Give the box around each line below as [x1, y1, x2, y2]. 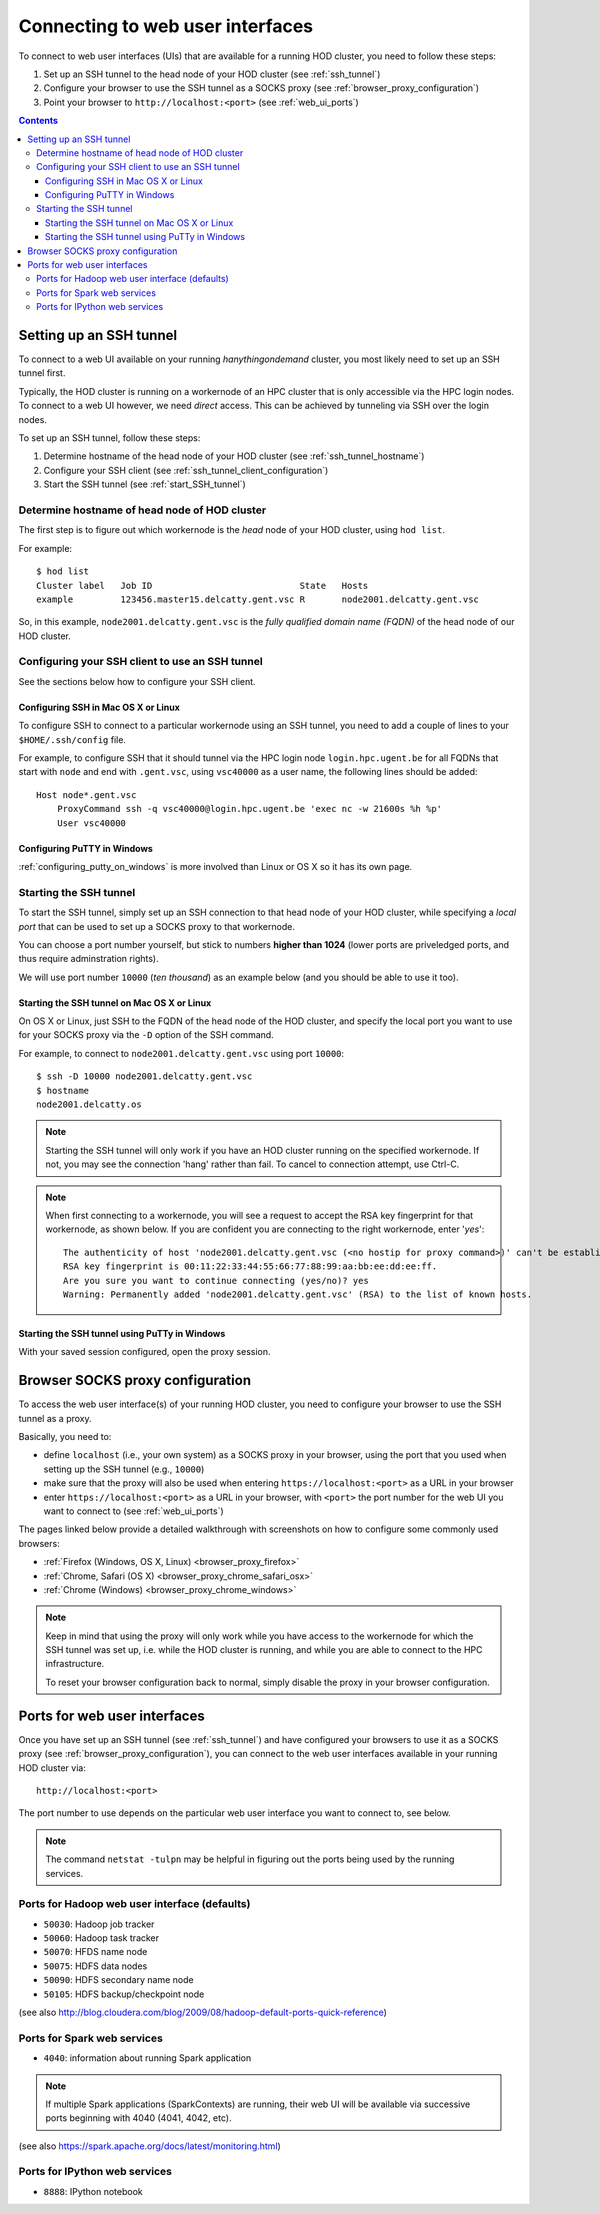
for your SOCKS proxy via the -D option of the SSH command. [18, 1029, 274, 1041]
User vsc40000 [56, 817, 127, 829]
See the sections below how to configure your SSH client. [18, 675, 256, 687]
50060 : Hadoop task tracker [43, 1932, 160, 1944]
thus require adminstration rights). [18, 953, 159, 965]
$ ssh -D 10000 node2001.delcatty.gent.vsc [36, 1071, 253, 1082]
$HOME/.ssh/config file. [18, 733, 127, 745]
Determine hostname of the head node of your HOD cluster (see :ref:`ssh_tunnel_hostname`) [43, 450, 425, 462]
